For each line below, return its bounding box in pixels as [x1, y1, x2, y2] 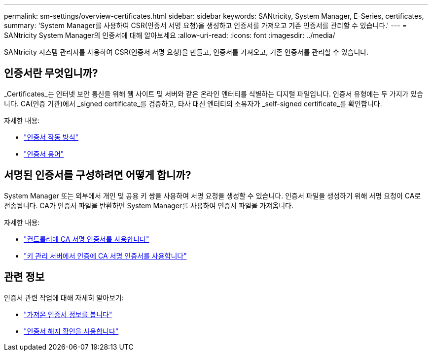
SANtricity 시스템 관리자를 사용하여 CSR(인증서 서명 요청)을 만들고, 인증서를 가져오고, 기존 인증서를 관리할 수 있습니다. [4, 48, 369, 56]
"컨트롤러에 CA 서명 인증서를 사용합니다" [24, 234, 149, 243]
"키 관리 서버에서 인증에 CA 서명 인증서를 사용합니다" [24, 251, 187, 260]
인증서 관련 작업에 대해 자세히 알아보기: [4, 293, 124, 302]
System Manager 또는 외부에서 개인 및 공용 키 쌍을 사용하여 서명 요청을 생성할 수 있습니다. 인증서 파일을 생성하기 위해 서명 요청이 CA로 [4, 191, 421, 200]
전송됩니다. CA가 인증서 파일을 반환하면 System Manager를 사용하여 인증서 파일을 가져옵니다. [4, 201, 293, 210]
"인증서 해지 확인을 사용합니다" [24, 326, 119, 335]
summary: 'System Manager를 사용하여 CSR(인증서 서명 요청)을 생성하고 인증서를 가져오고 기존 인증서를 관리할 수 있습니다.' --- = [4, 21, 407, 30]
